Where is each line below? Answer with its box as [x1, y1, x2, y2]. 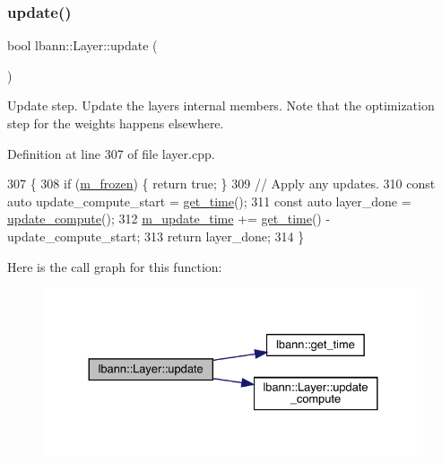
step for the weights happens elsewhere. [7, 114, 224, 132]
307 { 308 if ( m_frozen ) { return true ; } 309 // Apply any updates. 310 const [7, 174, 436, 193]
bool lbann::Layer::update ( [7, 36, 158, 55]
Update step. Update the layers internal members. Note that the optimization [7, 96, 435, 115]
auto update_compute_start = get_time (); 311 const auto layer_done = [7, 191, 412, 210]
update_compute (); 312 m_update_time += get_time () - [7, 209, 331, 228]
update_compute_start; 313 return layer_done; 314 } [7, 226, 305, 245]
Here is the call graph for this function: [7, 257, 222, 276]
